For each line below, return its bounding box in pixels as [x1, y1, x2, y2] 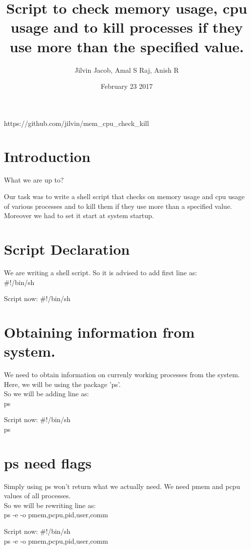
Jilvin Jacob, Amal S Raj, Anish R [75, 64, 179, 75]
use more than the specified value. [9, 36, 244, 56]
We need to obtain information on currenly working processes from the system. [4, 369, 240, 379]
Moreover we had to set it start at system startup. [4, 210, 154, 221]
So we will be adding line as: [4, 388, 89, 399]
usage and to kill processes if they [10, 17, 243, 37]
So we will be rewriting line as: [4, 500, 96, 510]
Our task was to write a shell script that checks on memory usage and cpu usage [4, 191, 245, 201]
